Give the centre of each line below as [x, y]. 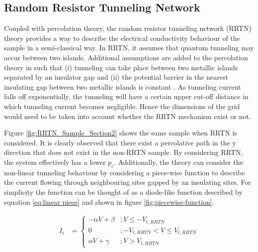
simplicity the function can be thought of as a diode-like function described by [123, 191]
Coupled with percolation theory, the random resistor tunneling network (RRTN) [128, 28]
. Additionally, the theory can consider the [178, 162]
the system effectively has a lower [55, 162]
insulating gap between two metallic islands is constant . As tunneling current [123, 86]
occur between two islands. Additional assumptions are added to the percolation [126, 57]
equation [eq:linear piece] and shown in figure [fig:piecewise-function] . [109, 201]
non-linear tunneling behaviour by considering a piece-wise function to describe [125, 172]
